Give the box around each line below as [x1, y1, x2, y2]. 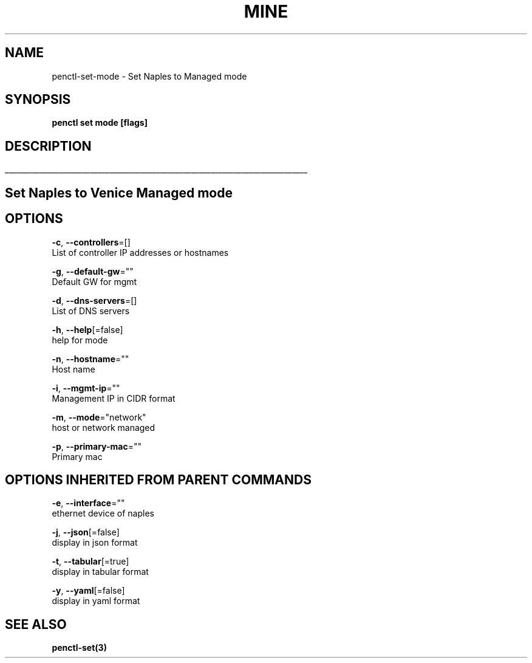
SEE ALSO [5, 616, 67, 632]
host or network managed [52, 422, 155, 433]
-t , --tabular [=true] [52, 556, 129, 567]
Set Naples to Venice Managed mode [5, 185, 233, 201]
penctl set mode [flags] [52, 117, 148, 128]
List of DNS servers [52, 305, 130, 316]
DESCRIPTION [5, 138, 92, 154]
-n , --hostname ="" [52, 353, 129, 364]
